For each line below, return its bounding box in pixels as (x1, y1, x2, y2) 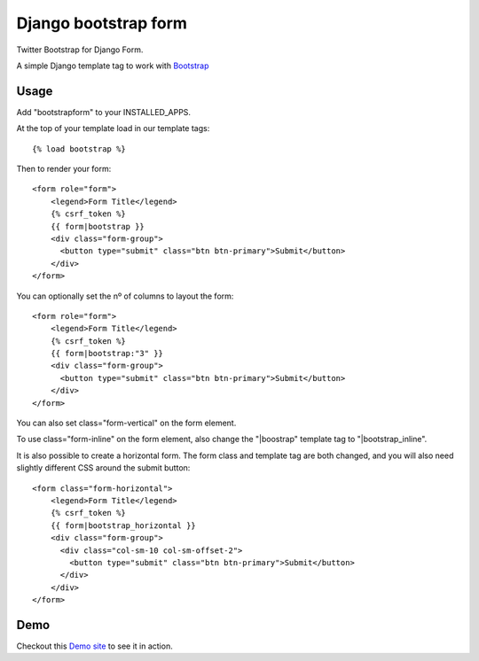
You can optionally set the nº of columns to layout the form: (16, 291, 234, 301)
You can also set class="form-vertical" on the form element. (16, 417, 237, 429)
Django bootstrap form (16, 13, 188, 33)
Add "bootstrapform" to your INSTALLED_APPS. (16, 106, 191, 117)
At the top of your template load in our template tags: (16, 123, 210, 134)
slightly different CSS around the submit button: (16, 463, 191, 473)
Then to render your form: (16, 164, 112, 175)
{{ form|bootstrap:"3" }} (50, 348, 164, 359)
